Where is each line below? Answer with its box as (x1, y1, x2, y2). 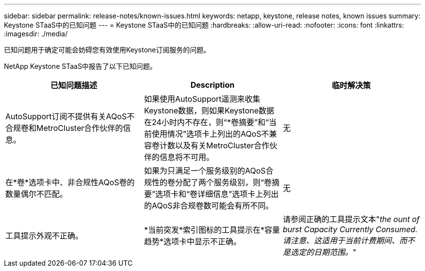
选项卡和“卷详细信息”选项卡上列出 (155, 189, 279, 199)
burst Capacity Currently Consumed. (282, 224, 418, 234)
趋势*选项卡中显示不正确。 (144, 237, 242, 246)
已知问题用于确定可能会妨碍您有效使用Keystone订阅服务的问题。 (4, 46, 211, 54)
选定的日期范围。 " (290, 247, 357, 257)
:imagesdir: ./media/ (4, 30, 68, 38)
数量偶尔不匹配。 (5, 189, 68, 199)
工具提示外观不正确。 (5, 231, 83, 240)
